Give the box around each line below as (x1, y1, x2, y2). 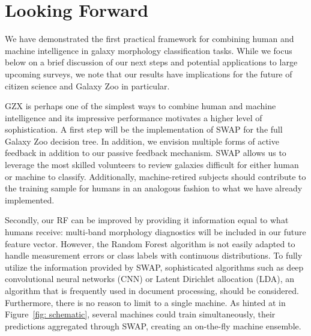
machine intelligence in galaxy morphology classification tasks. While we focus (5, 44, 292, 56)
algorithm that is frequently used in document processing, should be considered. (5, 284, 299, 296)
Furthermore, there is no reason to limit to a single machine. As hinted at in (5, 296, 286, 308)
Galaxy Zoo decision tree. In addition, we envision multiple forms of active (5, 134, 279, 147)
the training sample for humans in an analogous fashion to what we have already (5, 182, 303, 194)
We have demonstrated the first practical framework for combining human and (5, 32, 294, 45)
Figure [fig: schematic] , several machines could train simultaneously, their (5, 308, 276, 320)
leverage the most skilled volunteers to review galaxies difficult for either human (5, 158, 299, 171)
